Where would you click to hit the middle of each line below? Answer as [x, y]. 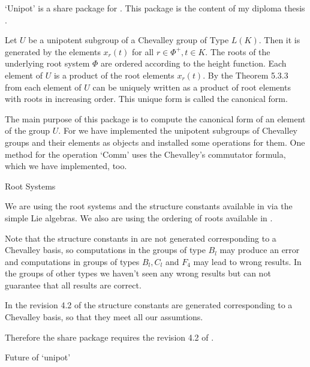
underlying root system [47, 63]
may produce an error [260, 250]
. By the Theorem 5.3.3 [246, 75]
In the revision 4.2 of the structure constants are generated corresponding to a [149, 305]
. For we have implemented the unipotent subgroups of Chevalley [178, 130]
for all [143, 51]
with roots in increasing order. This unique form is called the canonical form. [146, 99]
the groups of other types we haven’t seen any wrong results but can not [138, 273]
